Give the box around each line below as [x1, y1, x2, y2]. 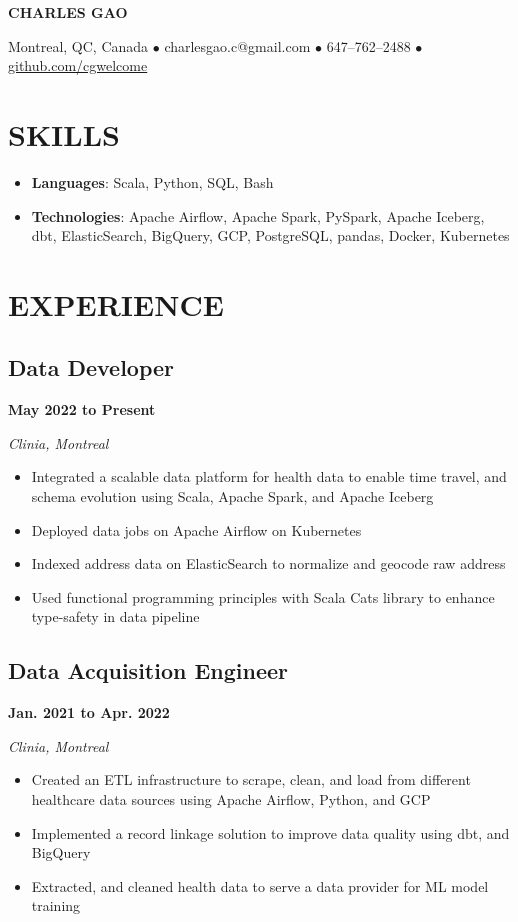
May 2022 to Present [8, 399, 156, 420]
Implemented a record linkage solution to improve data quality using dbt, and [31, 822, 510, 843]
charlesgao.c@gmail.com [164, 35, 311, 56]
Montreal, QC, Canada [8, 35, 149, 56]
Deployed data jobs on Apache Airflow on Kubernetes [31, 519, 362, 540]
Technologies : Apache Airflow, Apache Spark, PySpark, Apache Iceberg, [31, 205, 485, 226]
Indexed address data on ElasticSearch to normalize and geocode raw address [31, 553, 506, 574]
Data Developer [8, 352, 175, 383]
